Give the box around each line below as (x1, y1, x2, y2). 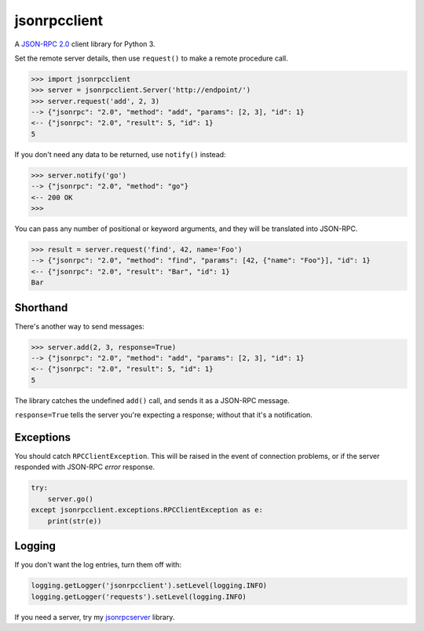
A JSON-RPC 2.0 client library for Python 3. (14, 39, 156, 49)
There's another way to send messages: (14, 321, 145, 331)
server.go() (47, 494, 94, 503)
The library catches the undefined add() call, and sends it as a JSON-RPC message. (14, 395, 290, 405)
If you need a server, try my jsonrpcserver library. (14, 612, 175, 622)
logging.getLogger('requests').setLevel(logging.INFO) (31, 592, 247, 601)
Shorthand (14, 301, 68, 314)
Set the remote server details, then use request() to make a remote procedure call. (14, 53, 288, 63)
